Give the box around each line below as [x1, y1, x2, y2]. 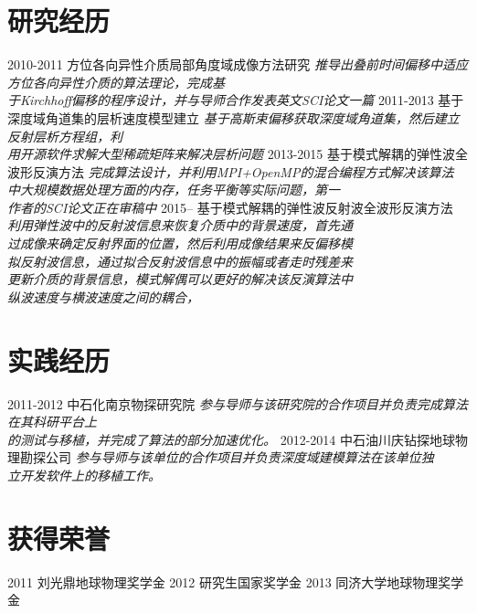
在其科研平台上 [7, 412, 97, 431]
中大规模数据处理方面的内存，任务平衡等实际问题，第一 [7, 180, 340, 199]
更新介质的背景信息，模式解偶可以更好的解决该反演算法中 [7, 270, 353, 289]
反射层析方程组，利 [7, 126, 122, 145]
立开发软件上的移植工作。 [7, 465, 161, 484]
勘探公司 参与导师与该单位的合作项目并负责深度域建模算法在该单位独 [19, 448, 434, 467]
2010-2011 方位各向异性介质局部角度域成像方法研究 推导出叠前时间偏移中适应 [7, 55, 469, 74]
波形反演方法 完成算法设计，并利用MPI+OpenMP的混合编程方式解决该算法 [7, 162, 454, 181]
